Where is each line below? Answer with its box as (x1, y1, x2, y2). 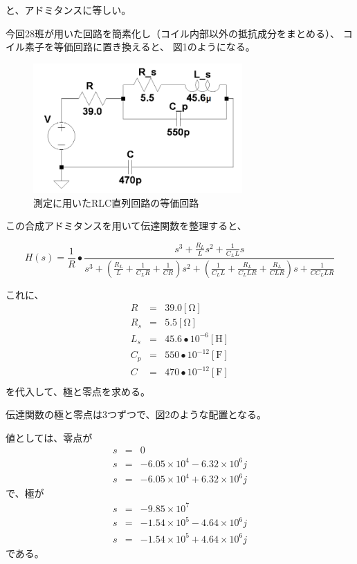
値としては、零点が (6, 430, 93, 444)
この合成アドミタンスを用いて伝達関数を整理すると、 (6, 218, 247, 233)
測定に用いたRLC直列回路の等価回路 (33, 195, 199, 209)
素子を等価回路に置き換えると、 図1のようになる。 (24, 39, 255, 54)
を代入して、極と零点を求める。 (6, 384, 150, 398)
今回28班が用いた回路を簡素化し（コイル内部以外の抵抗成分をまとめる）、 (6, 26, 340, 40)
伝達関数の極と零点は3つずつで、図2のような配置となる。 (6, 407, 267, 422)
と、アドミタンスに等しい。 (6, 3, 131, 17)
